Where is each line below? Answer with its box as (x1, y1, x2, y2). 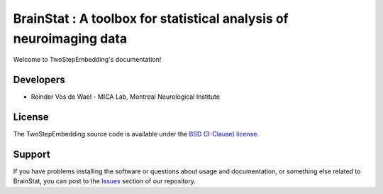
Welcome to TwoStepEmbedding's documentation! (13, 55, 162, 64)
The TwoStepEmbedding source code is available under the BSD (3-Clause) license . (13, 130, 259, 139)
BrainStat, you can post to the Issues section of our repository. (13, 177, 196, 185)
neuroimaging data (13, 31, 128, 46)
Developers (13, 74, 65, 86)
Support (13, 148, 50, 160)
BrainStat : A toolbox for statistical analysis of (13, 11, 289, 26)
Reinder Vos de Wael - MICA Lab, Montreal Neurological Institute (30, 92, 220, 101)
